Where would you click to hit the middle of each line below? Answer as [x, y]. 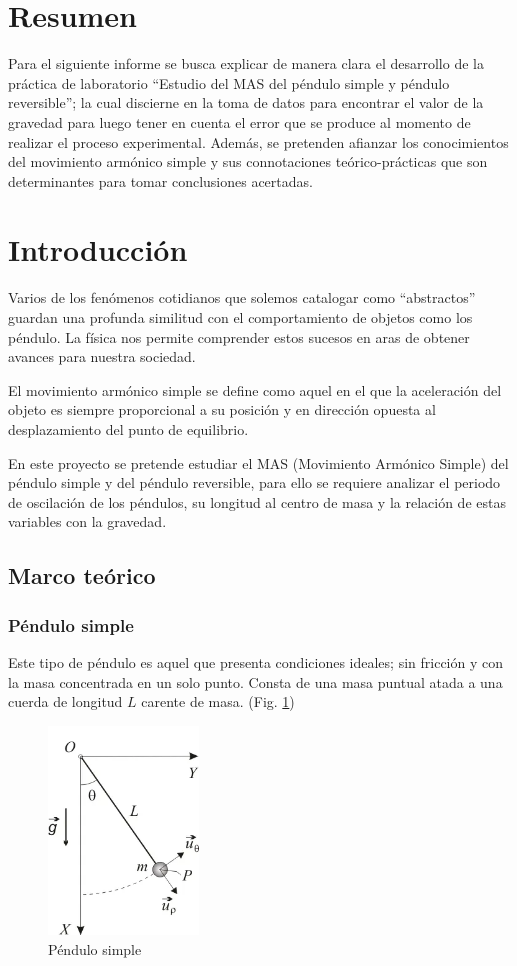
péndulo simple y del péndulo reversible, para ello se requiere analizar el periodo [254, 482]
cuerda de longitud [65, 701]
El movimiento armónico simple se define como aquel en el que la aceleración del [255, 389]
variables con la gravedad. [87, 521]
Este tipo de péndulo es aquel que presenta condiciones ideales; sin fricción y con [255, 661]
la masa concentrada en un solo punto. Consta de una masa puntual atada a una [255, 681]
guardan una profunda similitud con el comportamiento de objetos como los [240, 317]
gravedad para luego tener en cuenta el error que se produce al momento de [239, 121]
